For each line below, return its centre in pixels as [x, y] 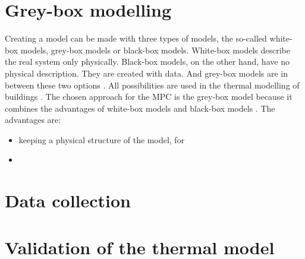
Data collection [68, 200]
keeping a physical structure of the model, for [102, 139]
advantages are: [33, 120]
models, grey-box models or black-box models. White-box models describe [155, 50]
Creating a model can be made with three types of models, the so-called [136, 38]
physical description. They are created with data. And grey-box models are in [147, 73]
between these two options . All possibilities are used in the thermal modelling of [152, 85]
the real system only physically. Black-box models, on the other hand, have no [147, 61]
